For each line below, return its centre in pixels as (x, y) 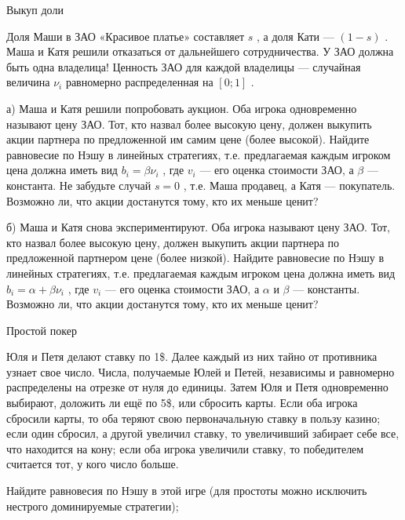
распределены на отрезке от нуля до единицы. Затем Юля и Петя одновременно (197, 387)
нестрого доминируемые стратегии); (93, 505)
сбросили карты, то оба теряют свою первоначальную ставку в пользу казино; (193, 418)
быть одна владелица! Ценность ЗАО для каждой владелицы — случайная (184, 66)
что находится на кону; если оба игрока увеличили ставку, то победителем (185, 448)
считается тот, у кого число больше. (93, 464)
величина (28, 82)
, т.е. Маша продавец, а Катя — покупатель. (289, 185)
